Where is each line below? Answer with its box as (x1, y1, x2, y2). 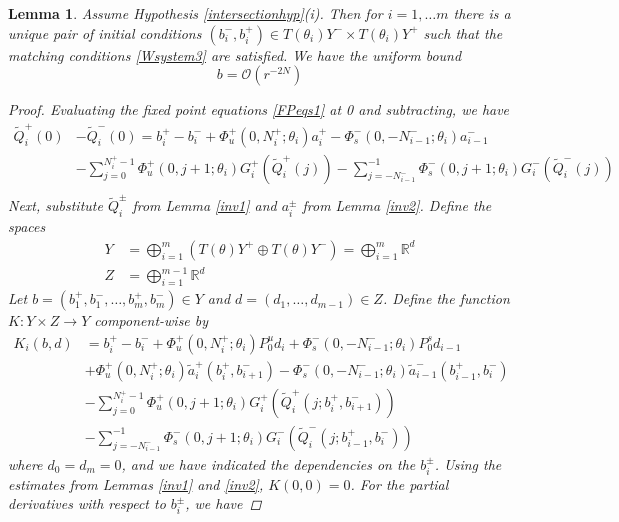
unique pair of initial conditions (8, 22, 202, 43)
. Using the (434, 453, 502, 474)
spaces (8, 216, 46, 237)
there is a (453, 3, 511, 23)
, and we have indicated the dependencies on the (121, 453, 416, 474)
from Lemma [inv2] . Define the (302, 195, 492, 216)
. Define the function (382, 288, 510, 309)
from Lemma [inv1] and (132, 195, 277, 216)
